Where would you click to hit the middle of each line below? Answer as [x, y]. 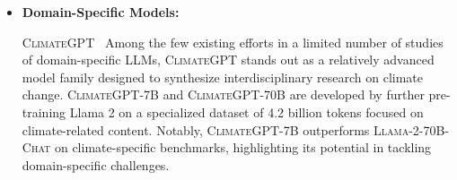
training [44, 111]
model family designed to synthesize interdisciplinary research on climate [222, 77]
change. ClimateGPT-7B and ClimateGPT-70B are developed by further [223, 94]
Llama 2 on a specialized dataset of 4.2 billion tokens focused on [246, 111]
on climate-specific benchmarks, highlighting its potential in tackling [243, 147]
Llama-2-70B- [412, 129]
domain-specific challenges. [96, 164]
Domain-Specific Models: [101, 12]
